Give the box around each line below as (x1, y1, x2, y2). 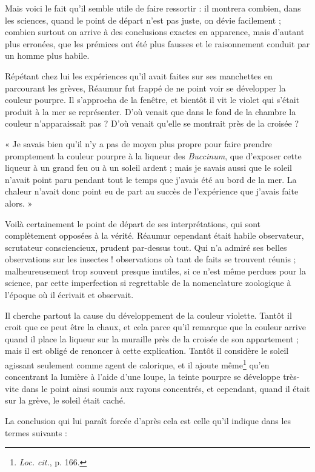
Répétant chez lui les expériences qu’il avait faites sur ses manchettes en (5, 69, 273, 82)
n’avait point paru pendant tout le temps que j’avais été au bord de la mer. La (5, 173, 297, 185)
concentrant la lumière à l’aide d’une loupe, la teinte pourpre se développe (5, 370, 280, 383)
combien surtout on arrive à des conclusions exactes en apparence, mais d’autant (5, 25, 305, 38)
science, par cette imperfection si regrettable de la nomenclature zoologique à (5, 276, 291, 289)
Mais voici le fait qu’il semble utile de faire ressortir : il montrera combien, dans (5, 2, 301, 14)
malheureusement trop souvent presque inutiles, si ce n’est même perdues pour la (5, 264, 306, 277)
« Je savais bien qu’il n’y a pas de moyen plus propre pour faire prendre (5, 137, 272, 150)
